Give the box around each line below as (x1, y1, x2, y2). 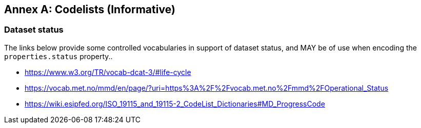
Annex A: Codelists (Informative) (4, 3, 175, 16)
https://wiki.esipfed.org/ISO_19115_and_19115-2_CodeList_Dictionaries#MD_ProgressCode (25, 99, 325, 108)
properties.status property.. (4, 52, 113, 61)
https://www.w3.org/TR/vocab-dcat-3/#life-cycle (25, 67, 191, 76)
